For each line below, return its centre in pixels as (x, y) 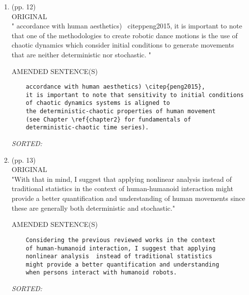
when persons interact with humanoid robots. (101, 273)
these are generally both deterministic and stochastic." (93, 208)
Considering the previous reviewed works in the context (121, 240)
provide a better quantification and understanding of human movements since (128, 198)
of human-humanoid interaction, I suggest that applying (121, 248)
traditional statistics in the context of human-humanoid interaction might (122, 188)
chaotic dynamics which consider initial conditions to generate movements (123, 45)
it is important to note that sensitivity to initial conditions (135, 95)
